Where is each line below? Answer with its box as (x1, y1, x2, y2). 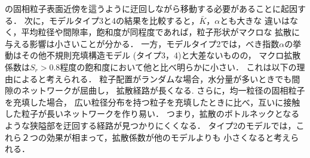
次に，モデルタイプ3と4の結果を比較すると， (24, 14, 199, 26)
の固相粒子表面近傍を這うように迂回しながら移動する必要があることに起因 (5, 2, 297, 14)
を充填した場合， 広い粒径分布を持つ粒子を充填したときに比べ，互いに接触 (5, 95, 300, 108)
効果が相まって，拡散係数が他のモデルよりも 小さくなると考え (46, 131, 291, 143)
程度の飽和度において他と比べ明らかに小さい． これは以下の (60, 60, 297, 73)
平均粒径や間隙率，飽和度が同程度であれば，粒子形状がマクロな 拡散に (21, 26, 300, 38)
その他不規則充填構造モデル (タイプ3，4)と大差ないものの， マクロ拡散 (21, 49, 301, 61)
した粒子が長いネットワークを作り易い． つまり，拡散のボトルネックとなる (5, 107, 300, 120)
